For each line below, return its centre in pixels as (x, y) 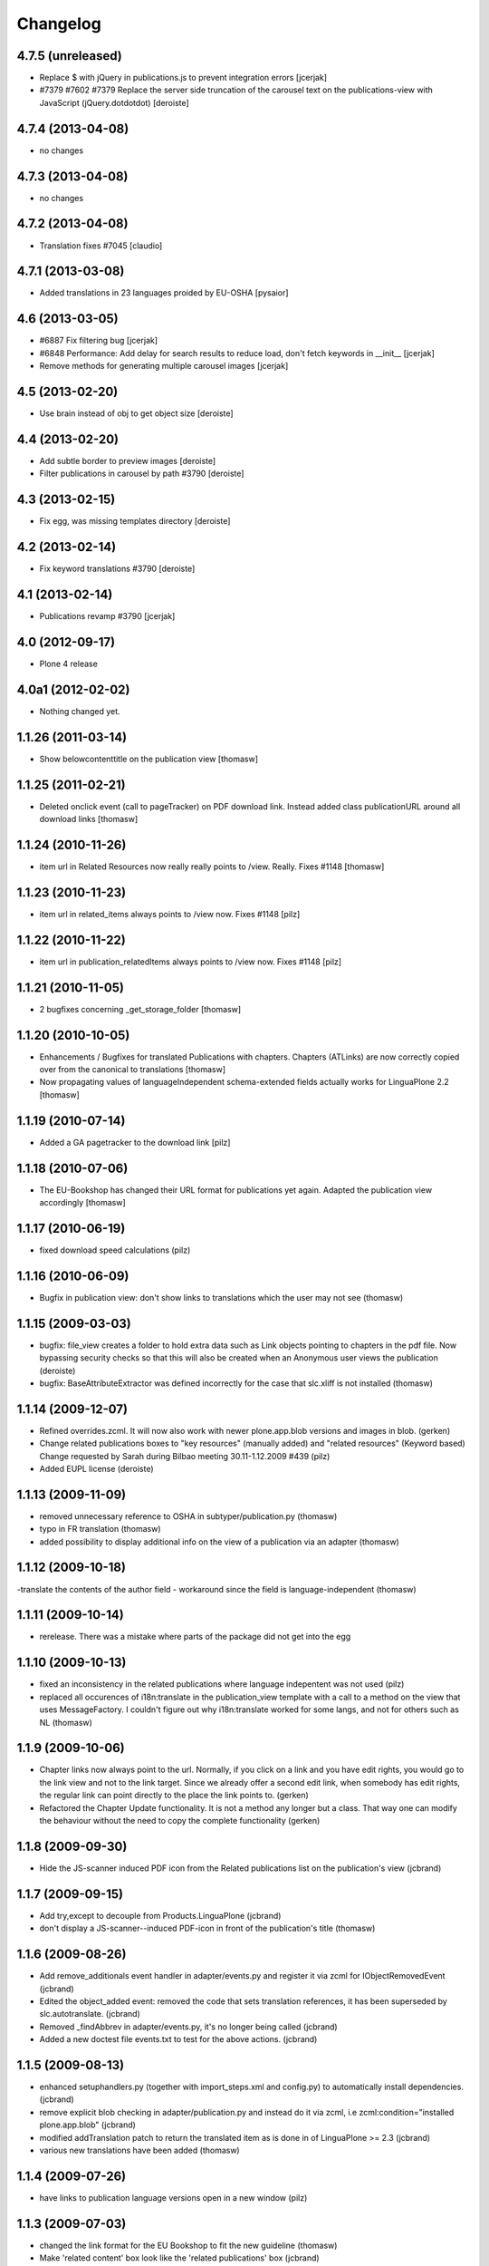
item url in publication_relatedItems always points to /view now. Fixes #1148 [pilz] (191, 962)
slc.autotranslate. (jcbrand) (90, 2014)
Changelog (59, 24)
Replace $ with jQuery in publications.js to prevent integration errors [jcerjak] (183, 78)
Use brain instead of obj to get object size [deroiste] (137, 413)
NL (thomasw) (66, 1722)
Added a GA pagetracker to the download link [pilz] (135, 1142)
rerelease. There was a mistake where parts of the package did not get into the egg (195, 1637)
